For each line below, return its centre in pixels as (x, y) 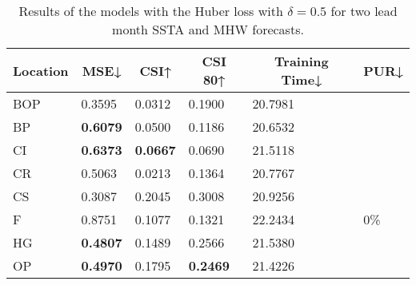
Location (41, 70)
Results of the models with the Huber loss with (151, 11)
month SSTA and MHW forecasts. (208, 29)
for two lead (364, 11)
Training (302, 61)
